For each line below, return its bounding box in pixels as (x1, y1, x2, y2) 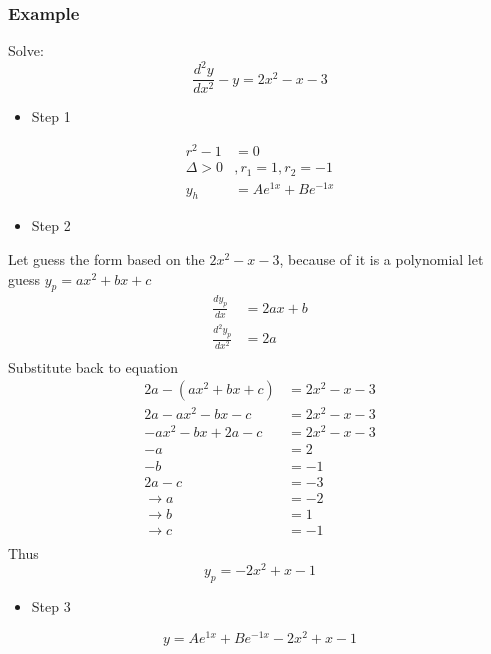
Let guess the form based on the (8, 249, 205, 270)
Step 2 (31, 215, 71, 236)
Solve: (8, 40, 44, 61)
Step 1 (31, 106, 71, 127)
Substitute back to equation (8, 356, 179, 377)
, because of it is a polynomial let (279, 249, 484, 270)
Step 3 (31, 596, 71, 617)
